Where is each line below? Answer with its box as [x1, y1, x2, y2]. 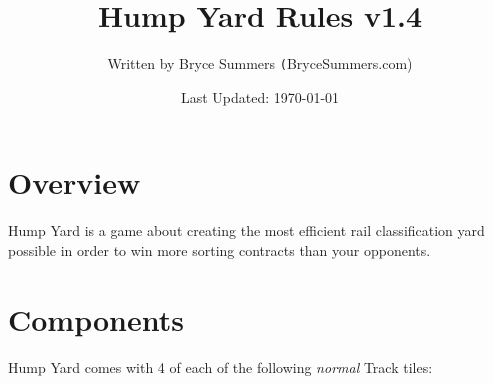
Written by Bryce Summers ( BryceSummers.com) [107, 53, 413, 74]
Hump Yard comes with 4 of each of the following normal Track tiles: [8, 356, 433, 377]
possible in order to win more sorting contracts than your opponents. [8, 239, 431, 260]
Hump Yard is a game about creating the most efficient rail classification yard [8, 220, 485, 241]
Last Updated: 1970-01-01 [180, 86, 340, 107]
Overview [8, 162, 141, 203]
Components [8, 298, 184, 339]
